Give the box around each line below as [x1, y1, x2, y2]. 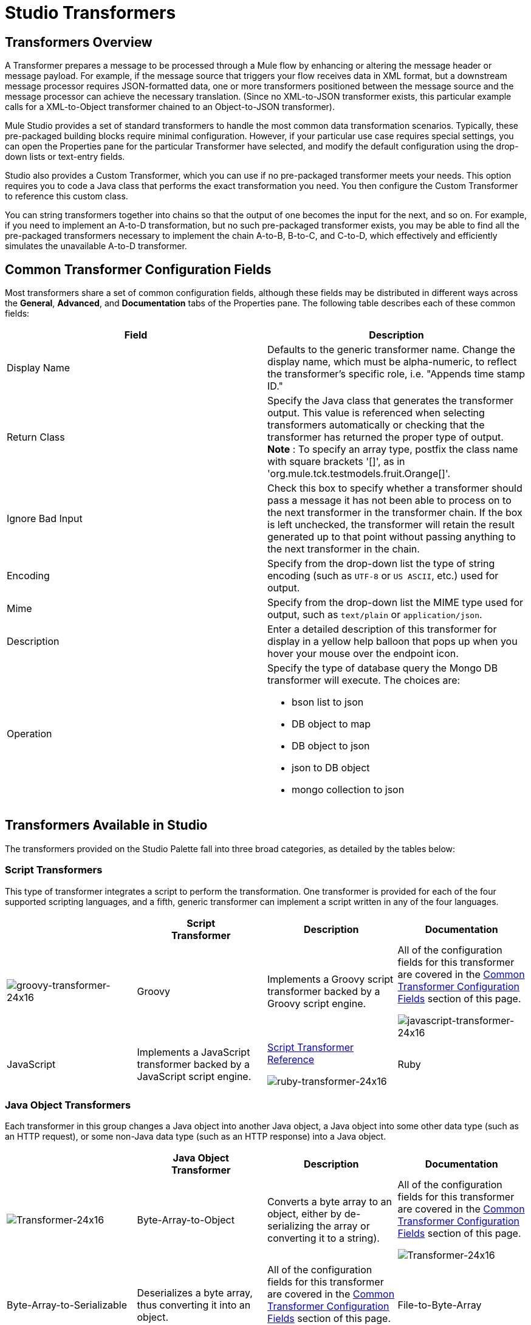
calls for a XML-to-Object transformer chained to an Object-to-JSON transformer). [5, 102, 335, 112]
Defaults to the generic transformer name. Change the [267, 343, 515, 356]
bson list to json [292, 696, 364, 709]
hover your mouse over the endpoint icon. [267, 647, 459, 660]
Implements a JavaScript [137, 1045, 250, 1058]
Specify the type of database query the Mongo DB [267, 662, 498, 675]
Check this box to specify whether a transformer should [267, 482, 522, 495]
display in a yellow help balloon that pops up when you [267, 635, 518, 648]
